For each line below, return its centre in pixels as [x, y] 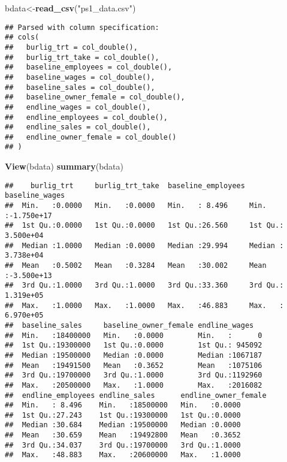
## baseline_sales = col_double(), [80, 87]
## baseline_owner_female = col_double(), [95, 97]
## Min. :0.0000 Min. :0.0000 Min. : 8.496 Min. [136, 206]
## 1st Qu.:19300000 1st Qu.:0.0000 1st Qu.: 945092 [134, 345]
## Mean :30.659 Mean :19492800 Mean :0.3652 [123, 435]
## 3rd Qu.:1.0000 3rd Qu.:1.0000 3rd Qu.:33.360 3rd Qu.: [144, 286]
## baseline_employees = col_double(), [89, 67]
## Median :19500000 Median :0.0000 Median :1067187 [134, 355]
